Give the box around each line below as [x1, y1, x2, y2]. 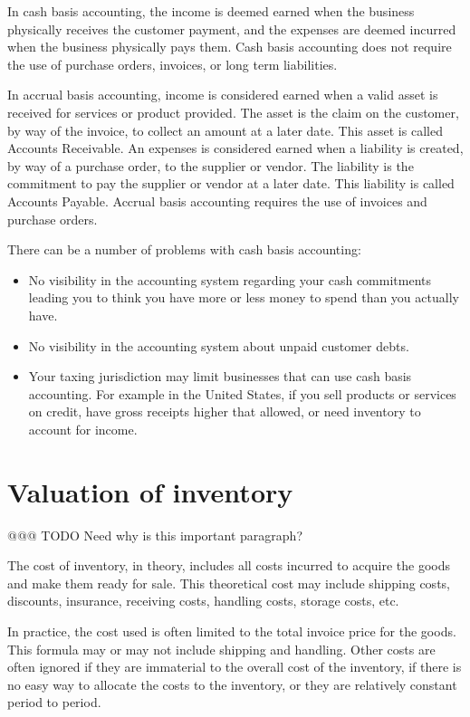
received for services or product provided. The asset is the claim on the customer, [7, 102, 459, 121]
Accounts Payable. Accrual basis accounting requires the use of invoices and [7, 191, 427, 210]
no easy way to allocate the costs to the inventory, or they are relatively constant [7, 674, 457, 693]
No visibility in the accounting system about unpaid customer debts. [28, 336, 409, 355]
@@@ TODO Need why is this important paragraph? [7, 525, 302, 544]
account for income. [28, 419, 138, 438]
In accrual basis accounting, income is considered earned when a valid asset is [7, 85, 438, 104]
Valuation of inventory [7, 473, 293, 510]
